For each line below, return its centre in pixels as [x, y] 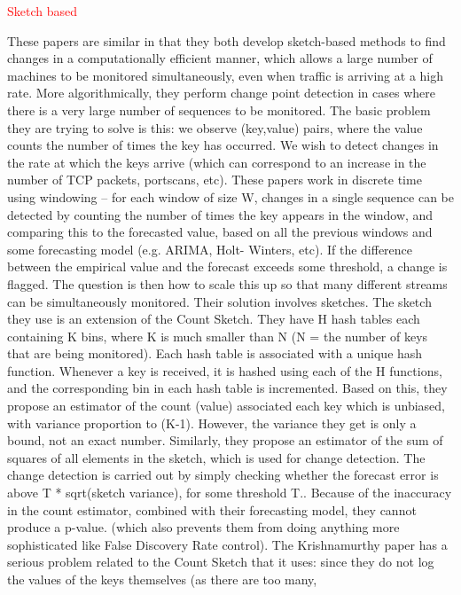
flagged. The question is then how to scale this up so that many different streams [227, 283]
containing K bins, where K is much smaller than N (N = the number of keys [218, 336]
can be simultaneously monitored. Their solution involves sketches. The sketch [219, 301]
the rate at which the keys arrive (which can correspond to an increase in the [217, 162]
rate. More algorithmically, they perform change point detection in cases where [221, 93]
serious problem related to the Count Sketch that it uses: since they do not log [221, 562]
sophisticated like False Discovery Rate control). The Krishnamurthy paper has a [227, 544]
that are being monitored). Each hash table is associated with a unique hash [215, 353]
